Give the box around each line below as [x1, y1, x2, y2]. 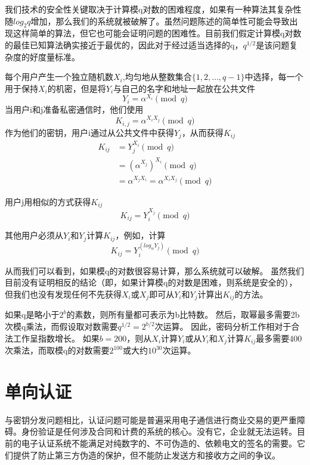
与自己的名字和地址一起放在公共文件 [113, 82, 256, 94]
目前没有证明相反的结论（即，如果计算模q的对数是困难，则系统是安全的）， [5, 276, 297, 289]
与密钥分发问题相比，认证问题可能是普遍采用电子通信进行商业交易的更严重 [5, 413, 297, 426]
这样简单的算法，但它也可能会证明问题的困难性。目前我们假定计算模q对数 [13, 27, 302, 39]
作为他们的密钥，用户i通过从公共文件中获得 [5, 126, 174, 138]
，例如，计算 [115, 229, 166, 241]
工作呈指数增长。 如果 [13, 331, 100, 344]
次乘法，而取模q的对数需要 [5, 344, 110, 356]
